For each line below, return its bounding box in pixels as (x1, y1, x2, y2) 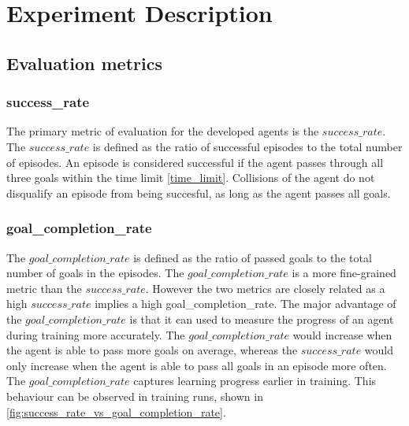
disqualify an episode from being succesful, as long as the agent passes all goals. (6, 184, 391, 201)
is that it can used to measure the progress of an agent (129, 310, 394, 327)
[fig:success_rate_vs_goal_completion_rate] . (6, 403, 226, 420)
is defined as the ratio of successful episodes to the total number (92, 138, 403, 154)
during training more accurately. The (6, 326, 185, 343)
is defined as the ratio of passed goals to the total (133, 249, 372, 265)
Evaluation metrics (6, 50, 162, 75)
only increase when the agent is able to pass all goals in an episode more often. (6, 357, 387, 373)
